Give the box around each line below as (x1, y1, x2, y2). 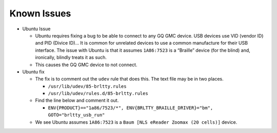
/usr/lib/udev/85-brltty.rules (48, 83, 127, 89)
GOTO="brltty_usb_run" (48, 112, 105, 118)
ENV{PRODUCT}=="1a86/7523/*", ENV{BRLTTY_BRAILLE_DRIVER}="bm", (48, 105, 213, 110)
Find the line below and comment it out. (35, 98, 119, 104)
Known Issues (9, 8, 71, 19)
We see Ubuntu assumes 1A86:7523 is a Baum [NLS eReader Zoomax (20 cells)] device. (35, 119, 238, 125)
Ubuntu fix (22, 68, 45, 74)
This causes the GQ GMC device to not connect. (35, 62, 137, 68)
